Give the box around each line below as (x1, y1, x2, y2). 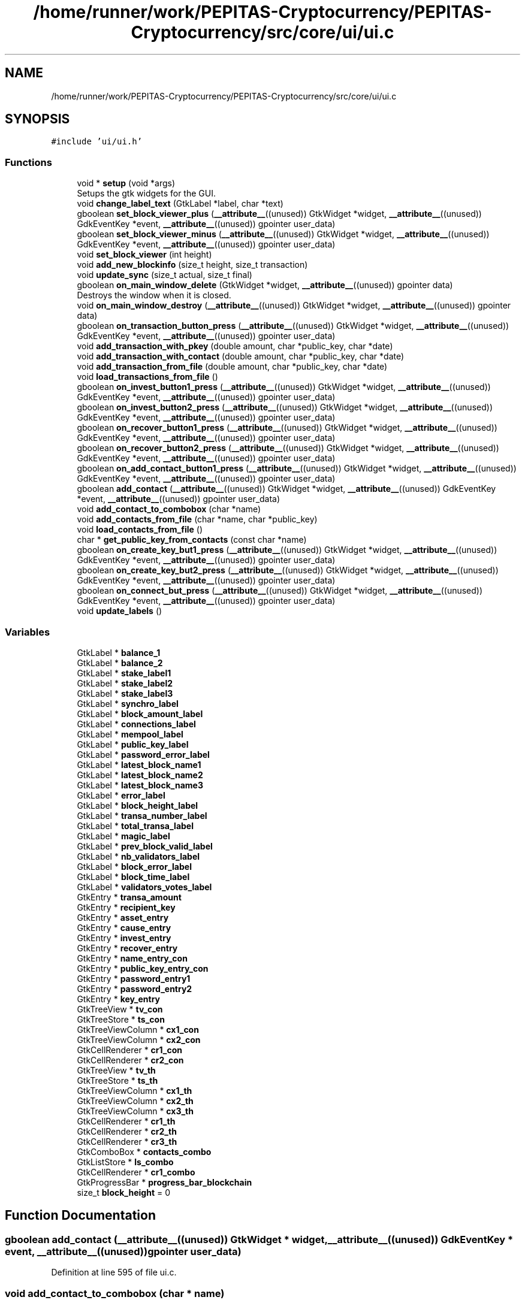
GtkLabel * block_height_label (77, 800, 198, 811)
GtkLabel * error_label (77, 790, 165, 800)
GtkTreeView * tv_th (77, 1065, 156, 1075)
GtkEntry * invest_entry (77, 932, 171, 943)
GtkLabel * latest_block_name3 (77, 779, 203, 790)
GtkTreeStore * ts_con (77, 1014, 165, 1024)
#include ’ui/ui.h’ (51, 137, 143, 147)
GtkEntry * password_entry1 (77, 973, 191, 984)
